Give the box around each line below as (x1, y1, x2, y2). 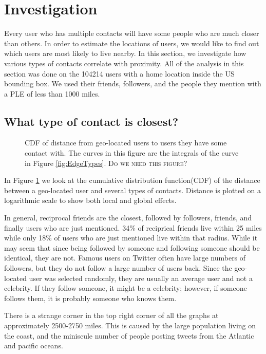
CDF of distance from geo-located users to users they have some (25, 137, 227, 148)
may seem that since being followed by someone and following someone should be (4, 242, 260, 253)
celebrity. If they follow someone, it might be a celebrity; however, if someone (4, 283, 247, 293)
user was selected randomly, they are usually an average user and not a (29, 272, 253, 283)
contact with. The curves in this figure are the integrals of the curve (25, 147, 239, 158)
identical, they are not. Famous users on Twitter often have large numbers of (4, 252, 246, 263)
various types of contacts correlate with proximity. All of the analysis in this (4, 58, 244, 68)
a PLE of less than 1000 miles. (4, 88, 100, 99)
